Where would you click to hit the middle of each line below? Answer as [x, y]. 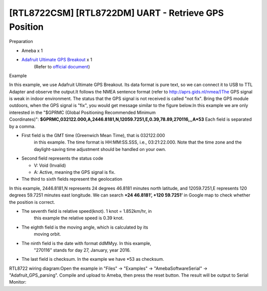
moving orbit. [47, 234]
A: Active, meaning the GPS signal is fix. [75, 172]
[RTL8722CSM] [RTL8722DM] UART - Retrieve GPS [116, 13]
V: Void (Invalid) [50, 165]
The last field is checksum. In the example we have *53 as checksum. [93, 259]
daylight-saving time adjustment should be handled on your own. [100, 149]
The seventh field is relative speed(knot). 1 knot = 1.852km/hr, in [87, 211]
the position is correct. [32, 202]
